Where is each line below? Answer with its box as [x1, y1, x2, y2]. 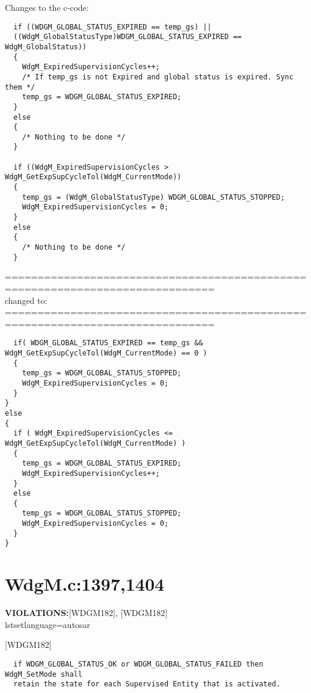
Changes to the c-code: [5, 1, 89, 13]
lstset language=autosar [5, 618, 90, 630]
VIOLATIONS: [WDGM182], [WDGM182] [5, 606, 168, 619]
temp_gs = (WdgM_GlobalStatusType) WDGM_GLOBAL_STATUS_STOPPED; [22, 192, 285, 202]
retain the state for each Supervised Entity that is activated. [13, 680, 281, 689]
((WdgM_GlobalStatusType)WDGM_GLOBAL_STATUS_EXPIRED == [13, 32, 242, 42]
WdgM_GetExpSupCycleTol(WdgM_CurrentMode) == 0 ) [5, 348, 208, 357]
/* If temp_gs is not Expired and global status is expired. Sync [22, 72, 294, 81]
